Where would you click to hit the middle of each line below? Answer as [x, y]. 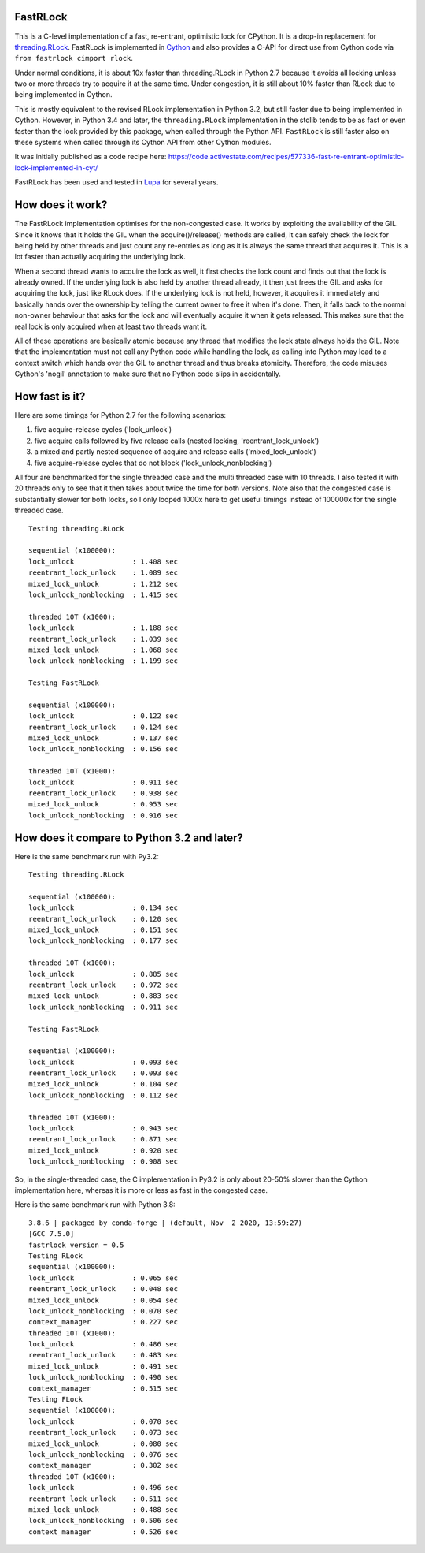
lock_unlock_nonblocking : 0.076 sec [103, 1454]
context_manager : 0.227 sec [103, 1322]
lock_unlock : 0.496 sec [103, 1488]
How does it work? [61, 205]
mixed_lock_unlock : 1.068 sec [103, 650]
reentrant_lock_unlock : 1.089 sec [103, 573]
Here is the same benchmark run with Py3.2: [87, 856]
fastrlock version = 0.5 [76, 1245]
